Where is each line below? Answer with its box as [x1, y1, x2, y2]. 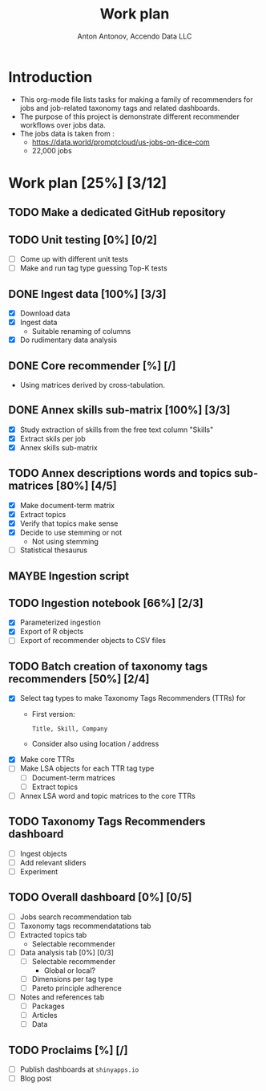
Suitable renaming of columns [31, 327, 131, 336]
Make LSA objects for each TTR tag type [19, 763, 155, 773]
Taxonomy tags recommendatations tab [19, 921, 151, 930]
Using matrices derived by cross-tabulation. [19, 381, 166, 390]
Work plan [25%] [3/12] [8, 173, 167, 192]
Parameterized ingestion [19, 617, 102, 627]
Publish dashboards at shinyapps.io [19, 1065, 139, 1074]
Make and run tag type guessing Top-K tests [19, 263, 168, 273]
